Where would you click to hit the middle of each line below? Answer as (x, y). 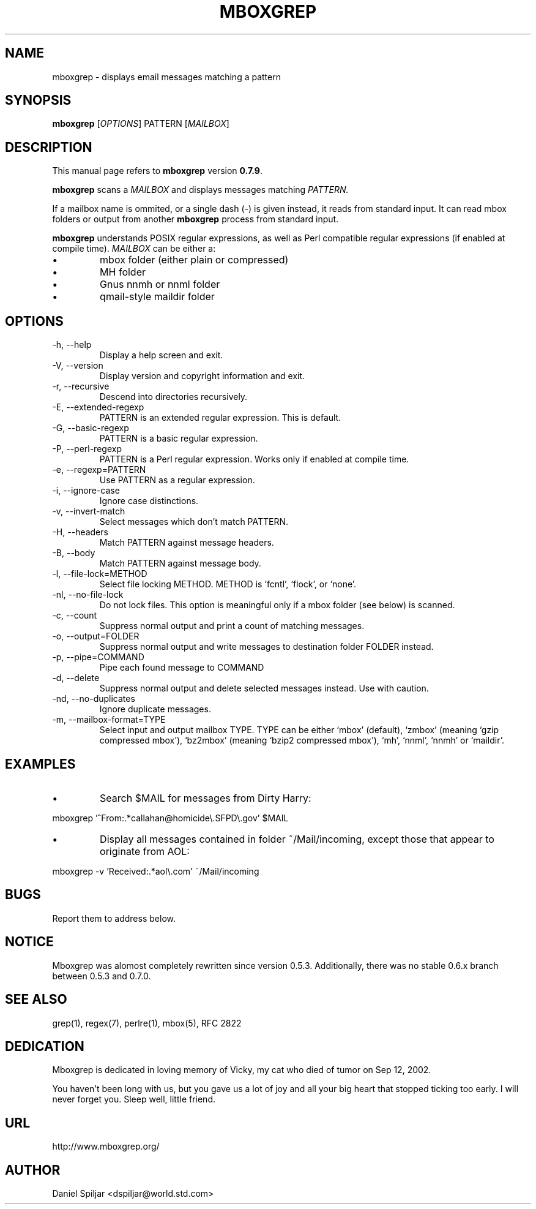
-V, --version (78, 366)
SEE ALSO (36, 1000)
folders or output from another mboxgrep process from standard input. (195, 219)
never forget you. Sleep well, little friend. (134, 1099)
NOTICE (29, 942)
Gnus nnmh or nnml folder (160, 284)
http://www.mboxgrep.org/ (106, 1147)
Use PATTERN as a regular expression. (177, 480)
